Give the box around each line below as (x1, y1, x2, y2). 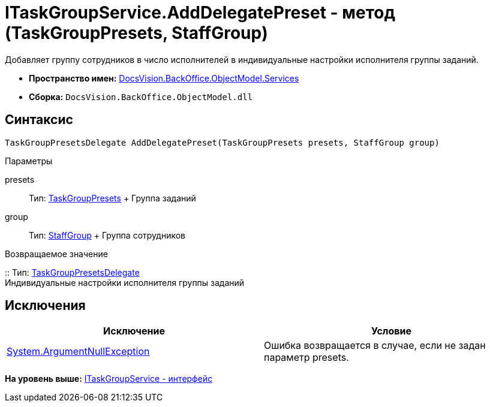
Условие (371, 325, 411, 337)
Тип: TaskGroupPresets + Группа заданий (29, 192, 196, 203)
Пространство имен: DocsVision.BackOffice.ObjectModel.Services (29, 73, 299, 83)
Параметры (5, 155, 53, 166)
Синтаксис (5, 112, 73, 128)
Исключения (5, 298, 86, 313)
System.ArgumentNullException (7, 345, 150, 358)
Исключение (103, 325, 165, 337)
